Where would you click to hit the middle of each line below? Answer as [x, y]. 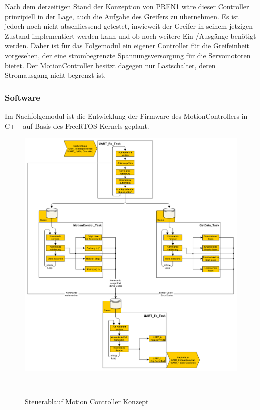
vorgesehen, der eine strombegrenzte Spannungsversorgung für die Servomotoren [128, 55]
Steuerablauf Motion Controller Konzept [87, 401]
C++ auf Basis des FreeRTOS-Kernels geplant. [77, 126]
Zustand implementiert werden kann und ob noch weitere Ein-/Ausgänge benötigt [131, 35]
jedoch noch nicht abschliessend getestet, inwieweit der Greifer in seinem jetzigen [129, 26]
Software [22, 97]
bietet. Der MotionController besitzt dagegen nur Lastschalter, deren [110, 65]
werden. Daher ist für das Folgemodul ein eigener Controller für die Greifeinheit [127, 45]
